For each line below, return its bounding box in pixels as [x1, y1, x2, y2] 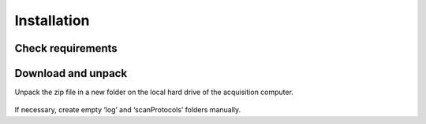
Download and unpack [14, 67, 128, 80]
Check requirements [14, 42, 118, 55]
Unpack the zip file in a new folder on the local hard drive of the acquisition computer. [14, 87, 293, 97]
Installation [14, 12, 90, 29]
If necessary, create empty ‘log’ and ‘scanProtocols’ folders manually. [14, 105, 241, 115]
